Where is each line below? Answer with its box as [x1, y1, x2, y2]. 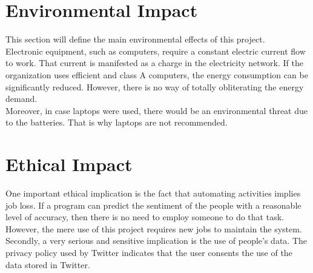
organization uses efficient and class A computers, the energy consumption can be [5, 68, 308, 81]
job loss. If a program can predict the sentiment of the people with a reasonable [5, 198, 301, 211]
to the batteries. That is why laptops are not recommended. [5, 116, 228, 129]
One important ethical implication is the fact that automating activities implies [5, 187, 301, 199]
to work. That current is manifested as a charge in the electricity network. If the [5, 56, 303, 69]
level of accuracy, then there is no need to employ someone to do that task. [5, 211, 284, 223]
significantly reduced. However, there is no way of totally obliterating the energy [5, 80, 304, 93]
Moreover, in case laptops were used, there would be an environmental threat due [5, 104, 308, 116]
